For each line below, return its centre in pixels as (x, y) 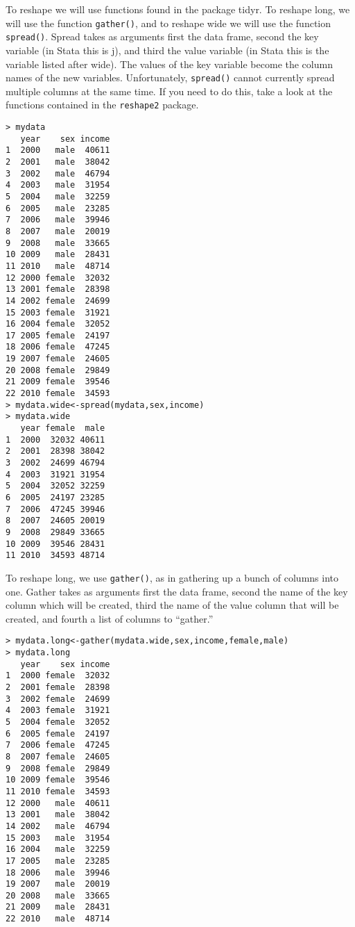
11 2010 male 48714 (58, 266)
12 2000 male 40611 (58, 803)
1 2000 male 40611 (58, 150)
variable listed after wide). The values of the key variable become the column (169, 64)
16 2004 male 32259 (58, 850)
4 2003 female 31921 (58, 711)
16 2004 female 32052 (58, 324)
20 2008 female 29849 (58, 370)
